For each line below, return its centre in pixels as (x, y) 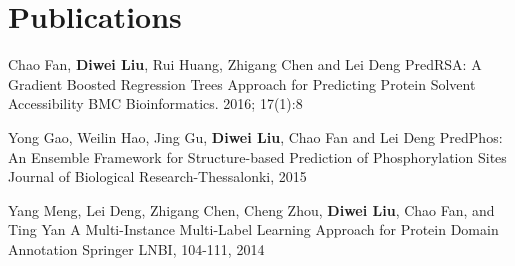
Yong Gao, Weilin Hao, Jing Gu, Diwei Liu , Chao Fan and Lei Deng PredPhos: (255, 136)
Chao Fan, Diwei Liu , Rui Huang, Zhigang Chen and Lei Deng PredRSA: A (245, 64)
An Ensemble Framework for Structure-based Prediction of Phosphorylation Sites (257, 156)
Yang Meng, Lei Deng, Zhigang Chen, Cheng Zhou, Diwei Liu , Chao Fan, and (251, 209)
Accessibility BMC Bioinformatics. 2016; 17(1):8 (155, 103)
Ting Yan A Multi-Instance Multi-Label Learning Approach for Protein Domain (253, 229)
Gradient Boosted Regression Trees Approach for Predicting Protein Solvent (242, 83)
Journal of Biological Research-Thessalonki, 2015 (157, 176)
